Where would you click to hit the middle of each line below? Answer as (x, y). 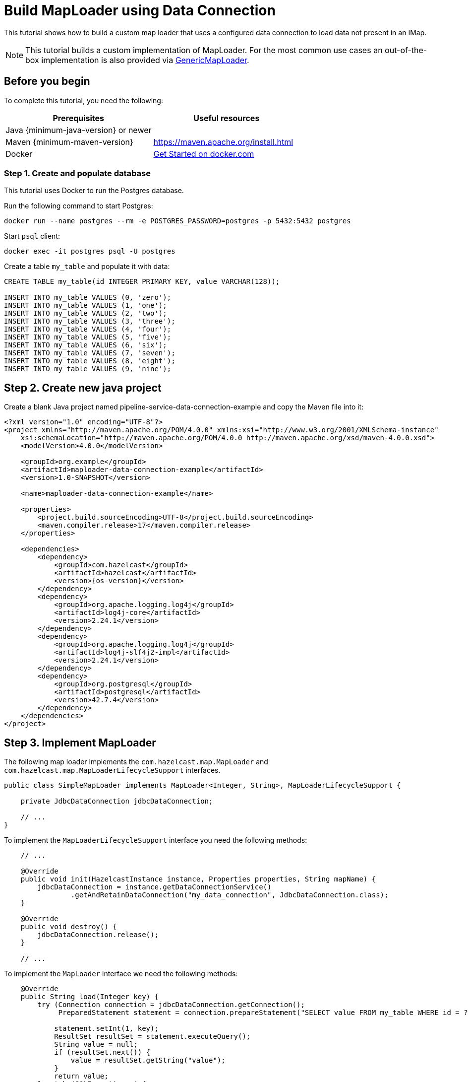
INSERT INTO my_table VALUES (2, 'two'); (86, 313)
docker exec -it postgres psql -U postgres (90, 251)
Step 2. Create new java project (83, 388)
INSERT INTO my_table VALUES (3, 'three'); (90, 321)
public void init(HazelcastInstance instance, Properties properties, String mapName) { (198, 879)
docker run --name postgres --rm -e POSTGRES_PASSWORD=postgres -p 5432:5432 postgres (177, 221)
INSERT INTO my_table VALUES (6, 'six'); (86, 345)
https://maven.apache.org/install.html (223, 142)
